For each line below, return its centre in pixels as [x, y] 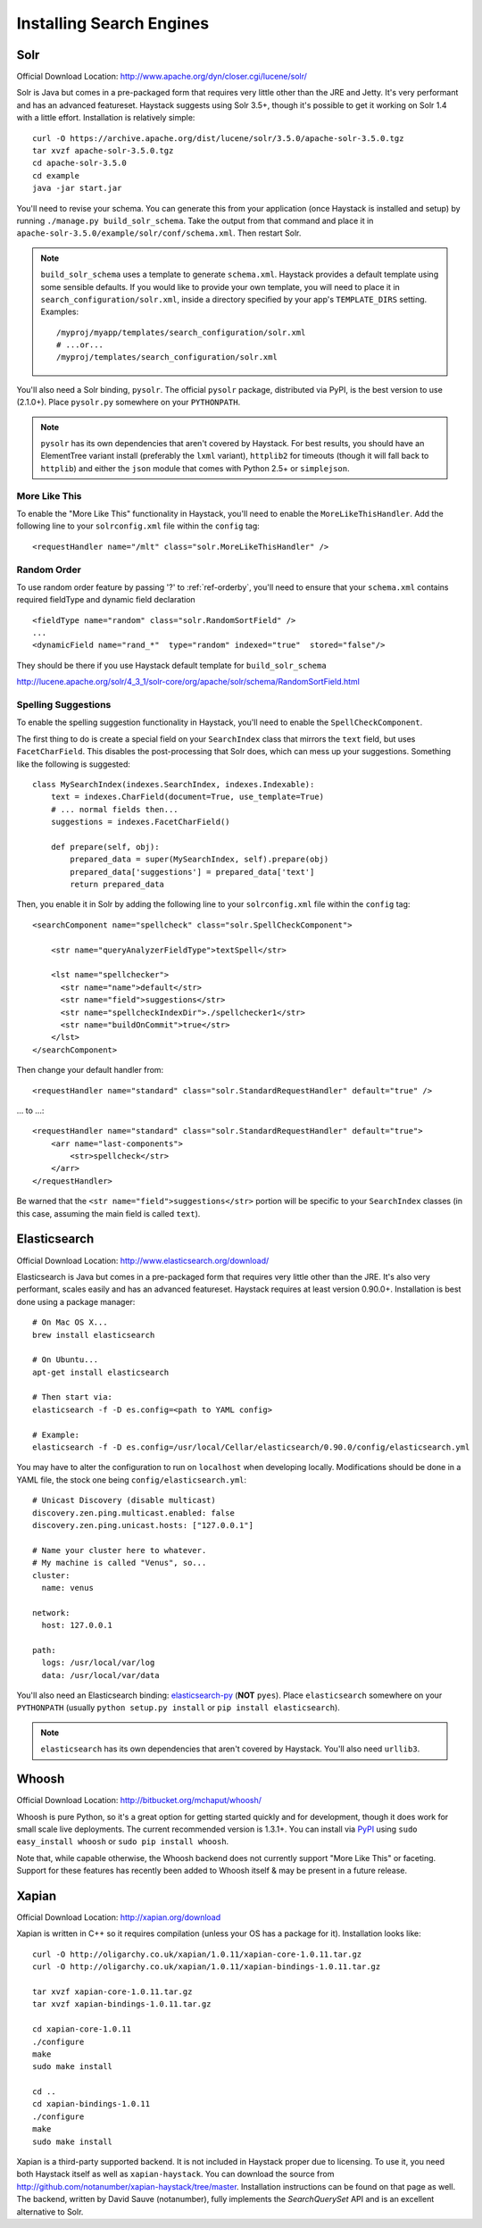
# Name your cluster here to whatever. [120, 1550]
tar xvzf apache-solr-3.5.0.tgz [103, 151]
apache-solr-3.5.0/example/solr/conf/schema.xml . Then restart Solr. [159, 233]
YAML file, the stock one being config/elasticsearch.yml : [132, 1480]
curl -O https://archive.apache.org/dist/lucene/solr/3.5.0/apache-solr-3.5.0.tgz [218, 138]
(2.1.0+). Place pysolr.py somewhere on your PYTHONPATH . [129, 403]
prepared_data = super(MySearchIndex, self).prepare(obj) [199, 860]
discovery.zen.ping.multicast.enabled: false [134, 1513]
